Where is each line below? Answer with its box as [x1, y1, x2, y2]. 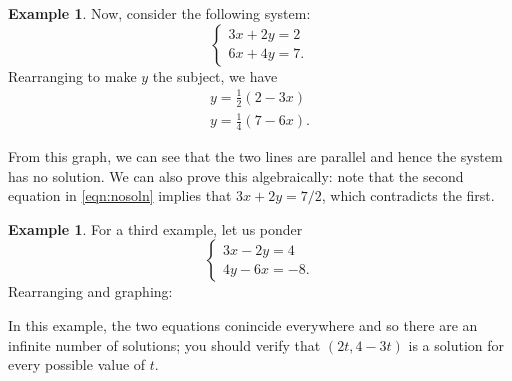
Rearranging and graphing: [8, 281, 173, 302]
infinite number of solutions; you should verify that [8, 334, 321, 355]
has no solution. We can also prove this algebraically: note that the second [8, 165, 464, 186]
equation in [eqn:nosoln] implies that [8, 185, 232, 206]
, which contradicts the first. [321, 185, 495, 206]
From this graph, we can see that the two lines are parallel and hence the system [8, 145, 503, 166]
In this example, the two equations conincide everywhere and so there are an [8, 314, 478, 335]
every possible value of [8, 354, 146, 375]
